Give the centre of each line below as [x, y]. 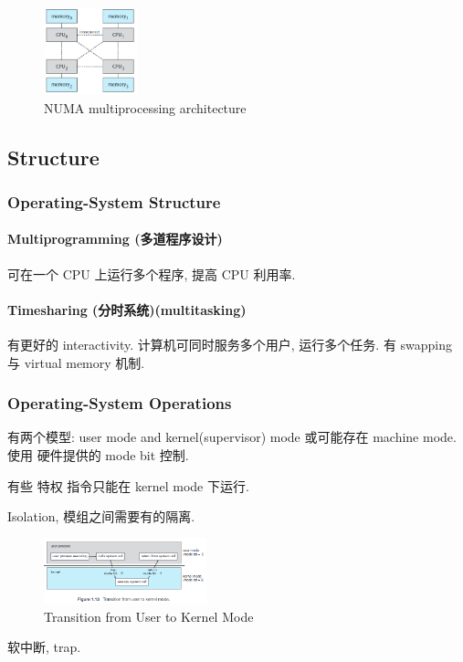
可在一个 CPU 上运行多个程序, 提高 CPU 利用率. [152, 273]
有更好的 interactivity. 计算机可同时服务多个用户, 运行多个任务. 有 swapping [230, 345]
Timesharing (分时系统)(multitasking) [127, 309]
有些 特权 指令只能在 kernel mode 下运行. [128, 485]
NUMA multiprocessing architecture [145, 107]
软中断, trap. [44, 647]
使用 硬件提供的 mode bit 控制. [98, 455]
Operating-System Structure [114, 201]
